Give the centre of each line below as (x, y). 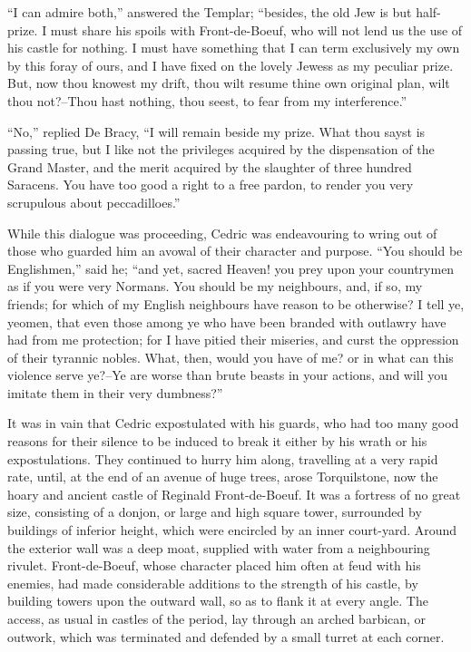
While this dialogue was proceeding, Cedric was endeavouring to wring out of (222, 233)
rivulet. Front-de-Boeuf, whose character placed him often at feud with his (214, 565)
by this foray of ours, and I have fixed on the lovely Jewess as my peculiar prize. (231, 65)
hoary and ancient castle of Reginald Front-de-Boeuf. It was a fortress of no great (234, 494)
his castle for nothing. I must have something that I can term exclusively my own (234, 48)
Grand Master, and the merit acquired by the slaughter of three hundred (210, 166)
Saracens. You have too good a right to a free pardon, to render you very (211, 185)
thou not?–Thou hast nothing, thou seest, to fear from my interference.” (207, 100)
